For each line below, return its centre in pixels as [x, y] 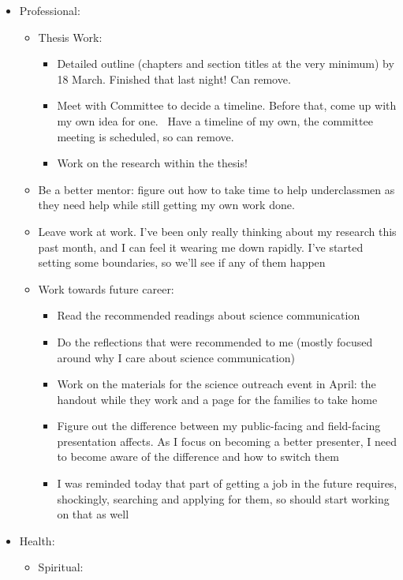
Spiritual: [61, 567]
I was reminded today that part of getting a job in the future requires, [227, 483]
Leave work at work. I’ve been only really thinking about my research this [217, 231]
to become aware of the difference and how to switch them [198, 457]
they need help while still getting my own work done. [166, 205]
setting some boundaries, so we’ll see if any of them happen [182, 262]
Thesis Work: [70, 37]
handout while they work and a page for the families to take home [217, 399]
